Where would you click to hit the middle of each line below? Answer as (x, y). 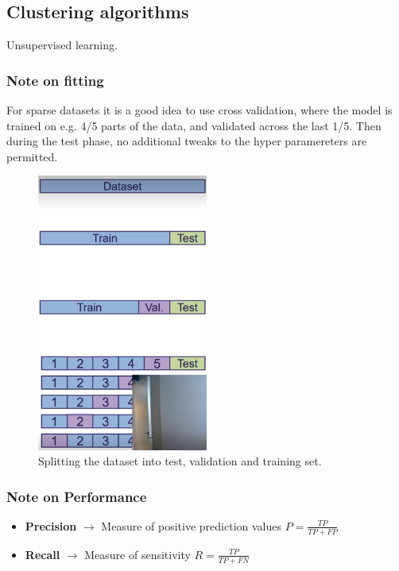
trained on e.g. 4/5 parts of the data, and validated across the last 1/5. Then (194, 125)
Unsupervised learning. (62, 45)
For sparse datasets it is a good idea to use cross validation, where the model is (199, 110)
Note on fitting (55, 80)
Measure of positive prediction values (191, 525)
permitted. (32, 156)
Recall (43, 554)
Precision (51, 525)
